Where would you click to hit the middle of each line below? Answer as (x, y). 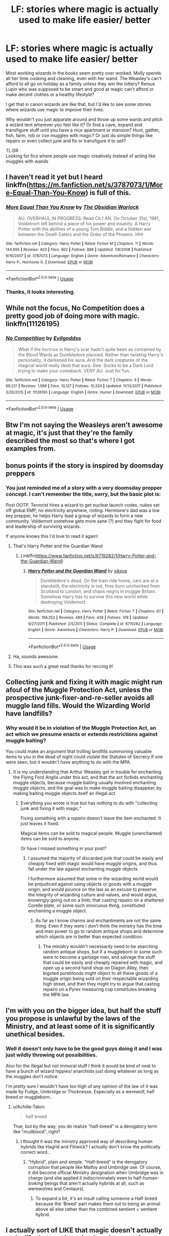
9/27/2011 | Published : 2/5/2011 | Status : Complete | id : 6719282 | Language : (95, 624)
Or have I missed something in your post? (63, 848)
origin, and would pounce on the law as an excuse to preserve (92, 889)
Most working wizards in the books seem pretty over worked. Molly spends (83, 73)
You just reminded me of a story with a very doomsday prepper (84, 487)
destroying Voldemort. (63, 602)
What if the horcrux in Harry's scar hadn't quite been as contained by (90, 349)
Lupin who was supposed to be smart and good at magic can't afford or (80, 89)
